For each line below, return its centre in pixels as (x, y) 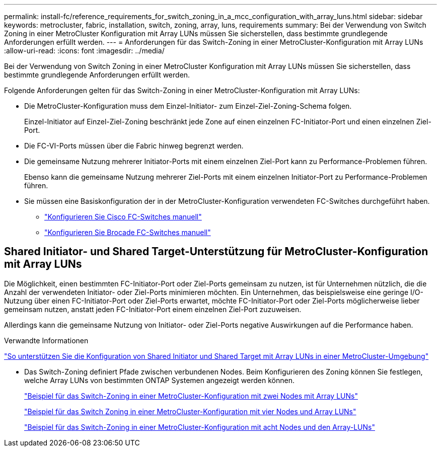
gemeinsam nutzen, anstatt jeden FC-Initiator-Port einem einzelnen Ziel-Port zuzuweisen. (153, 309)
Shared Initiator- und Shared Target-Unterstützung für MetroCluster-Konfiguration (216, 252)
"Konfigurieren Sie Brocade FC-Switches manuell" (128, 232)
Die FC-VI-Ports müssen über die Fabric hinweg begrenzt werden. (134, 146)
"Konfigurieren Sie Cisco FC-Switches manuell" (123, 217)
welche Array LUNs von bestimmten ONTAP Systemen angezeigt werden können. (159, 380)
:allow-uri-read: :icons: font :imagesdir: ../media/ (84, 51)
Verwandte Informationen (46, 340)
